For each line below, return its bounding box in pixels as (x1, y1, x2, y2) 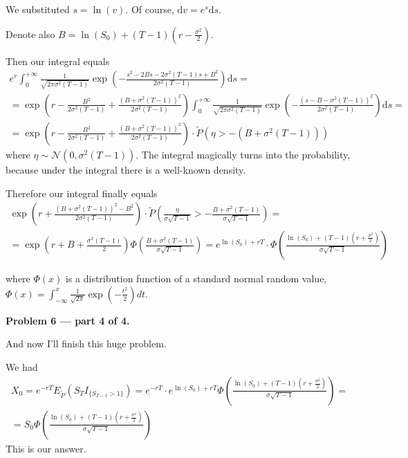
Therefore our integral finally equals (6, 185, 158, 200)
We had (6, 360, 38, 374)
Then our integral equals (6, 53, 110, 68)
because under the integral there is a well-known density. (6, 162, 246, 176)
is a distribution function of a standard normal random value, (65, 271, 327, 286)
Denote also (6, 26, 55, 41)
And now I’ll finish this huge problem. (6, 336, 167, 351)
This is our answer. (6, 441, 86, 455)
